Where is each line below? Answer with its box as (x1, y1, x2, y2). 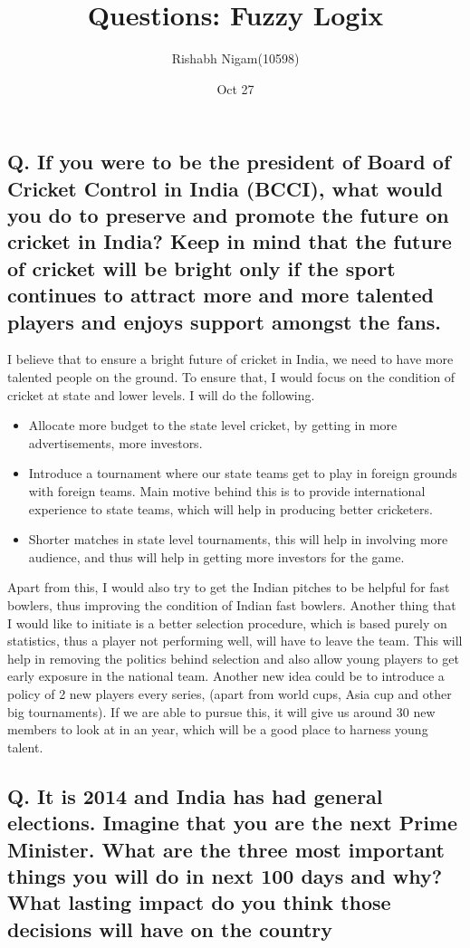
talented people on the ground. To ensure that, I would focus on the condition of (7, 368, 456, 387)
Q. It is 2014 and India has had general (7, 781, 383, 809)
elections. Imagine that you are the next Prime (7, 809, 458, 837)
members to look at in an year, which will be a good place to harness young (7, 720, 428, 739)
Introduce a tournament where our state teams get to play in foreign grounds (28, 464, 457, 483)
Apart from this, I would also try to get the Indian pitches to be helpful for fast (7, 578, 450, 597)
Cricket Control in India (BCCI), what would (7, 174, 443, 202)
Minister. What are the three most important (7, 835, 445, 863)
